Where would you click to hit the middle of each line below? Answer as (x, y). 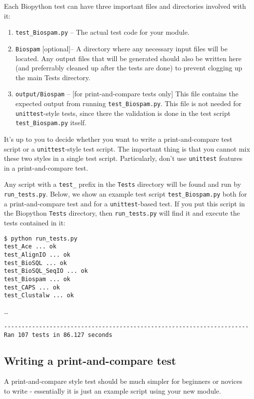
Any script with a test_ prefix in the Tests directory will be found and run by (123, 184)
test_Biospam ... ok (37, 279)
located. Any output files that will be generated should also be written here (128, 58)
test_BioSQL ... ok (35, 263)
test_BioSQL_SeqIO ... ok (46, 271)
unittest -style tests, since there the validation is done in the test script (123, 113)
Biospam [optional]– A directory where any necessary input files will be (121, 48)
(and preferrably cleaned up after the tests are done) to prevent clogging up (129, 68)
